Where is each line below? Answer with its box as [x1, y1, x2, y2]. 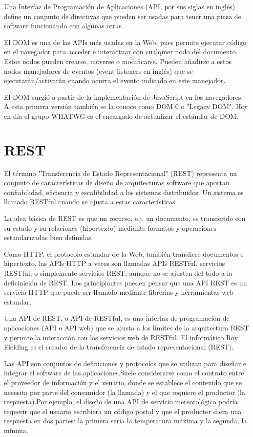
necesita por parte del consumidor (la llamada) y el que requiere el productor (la [4, 387, 245, 397]
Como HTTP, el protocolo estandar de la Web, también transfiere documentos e [4, 248, 244, 259]
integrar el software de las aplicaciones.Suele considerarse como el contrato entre [4, 368, 244, 378]
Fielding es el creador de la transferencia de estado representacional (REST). [4, 342, 234, 352]
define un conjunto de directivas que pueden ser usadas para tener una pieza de [4, 11, 241, 21]
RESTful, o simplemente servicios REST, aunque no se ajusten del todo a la [4, 268, 232, 278]
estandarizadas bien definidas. [4, 232, 93, 242]
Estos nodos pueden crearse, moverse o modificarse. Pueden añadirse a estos [4, 56, 232, 66]
